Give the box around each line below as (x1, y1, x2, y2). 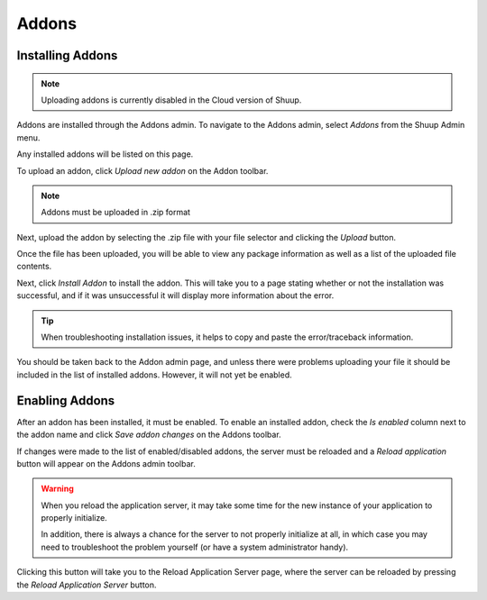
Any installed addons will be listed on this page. (16, 149, 194, 159)
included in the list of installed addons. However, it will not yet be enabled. (16, 369, 292, 380)
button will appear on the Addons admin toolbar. (16, 458, 196, 468)
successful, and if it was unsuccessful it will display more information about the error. (16, 290, 335, 301)
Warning (41, 483, 74, 495)
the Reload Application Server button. (16, 579, 157, 590)
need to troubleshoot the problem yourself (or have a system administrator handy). (41, 541, 349, 552)
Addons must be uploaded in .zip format (41, 207, 191, 218)
